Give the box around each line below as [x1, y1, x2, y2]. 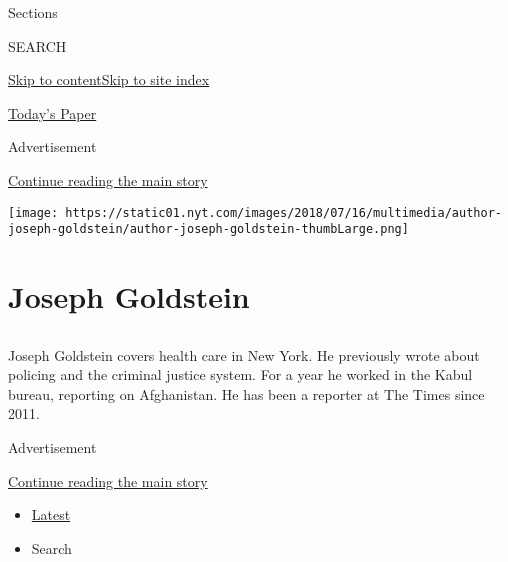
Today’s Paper [8, 102, 97, 123]
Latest [31, 504, 71, 525]
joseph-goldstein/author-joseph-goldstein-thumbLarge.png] [8, 222, 409, 237]
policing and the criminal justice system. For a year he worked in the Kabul [8, 364, 473, 385]
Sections [8, 2, 58, 22]
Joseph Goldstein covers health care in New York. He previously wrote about [8, 344, 480, 365]
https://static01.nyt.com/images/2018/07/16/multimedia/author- [65, 205, 502, 220]
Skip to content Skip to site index [8, 69, 210, 90]
